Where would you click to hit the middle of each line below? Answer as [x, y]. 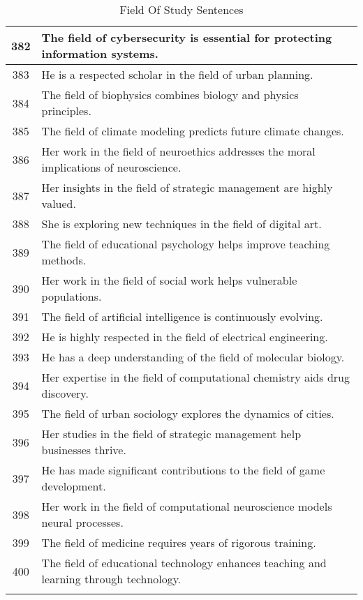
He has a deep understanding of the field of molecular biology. [193, 357]
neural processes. [82, 522]
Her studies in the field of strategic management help [171, 434]
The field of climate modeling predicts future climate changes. [193, 131]
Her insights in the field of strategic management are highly [187, 187]
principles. [66, 111]
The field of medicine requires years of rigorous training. [179, 542]
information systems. [100, 53]
